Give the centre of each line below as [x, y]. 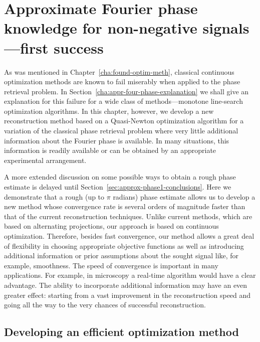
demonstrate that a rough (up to [54, 196]
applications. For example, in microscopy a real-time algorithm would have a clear [130, 275]
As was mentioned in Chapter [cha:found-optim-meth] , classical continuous [119, 71]
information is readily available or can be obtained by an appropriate [110, 150]
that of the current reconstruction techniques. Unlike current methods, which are [128, 216]
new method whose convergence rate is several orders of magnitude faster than [125, 206]
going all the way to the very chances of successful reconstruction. [105, 305]
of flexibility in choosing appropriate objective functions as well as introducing [124, 245]
